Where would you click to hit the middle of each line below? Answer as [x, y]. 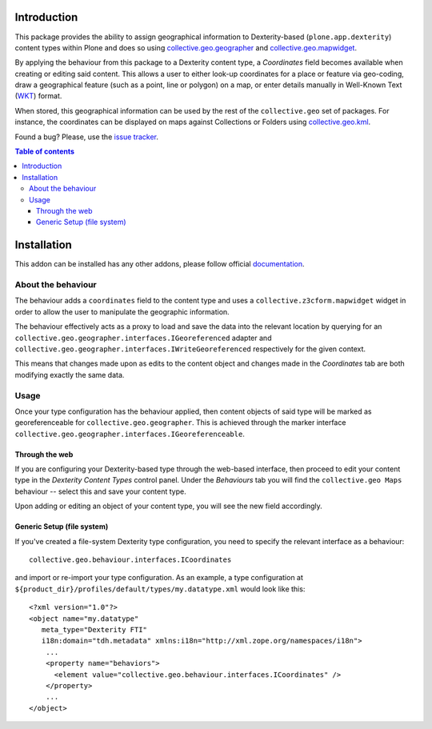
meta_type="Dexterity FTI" [94, 629]
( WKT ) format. [38, 96]
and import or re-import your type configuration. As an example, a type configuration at [159, 578]
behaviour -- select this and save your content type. [101, 491]
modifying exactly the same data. [70, 375]
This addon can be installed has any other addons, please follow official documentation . [160, 264]
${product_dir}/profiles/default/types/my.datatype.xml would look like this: [160, 589]
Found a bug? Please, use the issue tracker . [87, 137]
